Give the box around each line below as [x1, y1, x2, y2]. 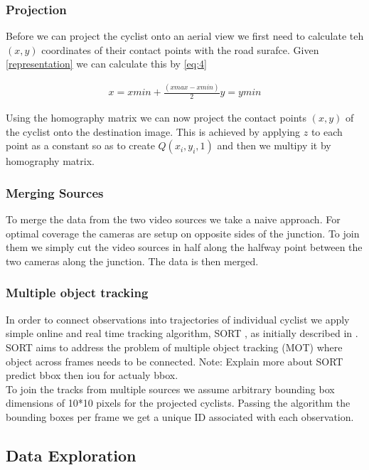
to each [311, 124, 343, 139]
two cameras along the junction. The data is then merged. [6, 253, 259, 268]
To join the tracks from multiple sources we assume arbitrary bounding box [6, 381, 335, 396]
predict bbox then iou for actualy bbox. [6, 368, 178, 383]
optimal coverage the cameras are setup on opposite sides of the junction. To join [6, 225, 360, 240]
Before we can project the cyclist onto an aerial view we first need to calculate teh [6, 28, 364, 43]
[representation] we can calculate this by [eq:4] [6, 56, 207, 71]
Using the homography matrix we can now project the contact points [6, 110, 306, 125]
